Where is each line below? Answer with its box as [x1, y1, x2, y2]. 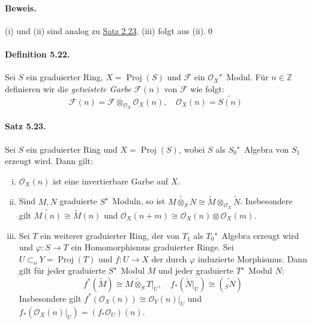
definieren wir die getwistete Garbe [5, 82, 131, 95]
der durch [151, 252, 187, 265]
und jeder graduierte [158, 264, 233, 277]
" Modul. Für [219, 71, 269, 83]
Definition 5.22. [5, 47, 70, 60]
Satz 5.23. [5, 120, 46, 132]
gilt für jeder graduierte [19, 264, 106, 277]
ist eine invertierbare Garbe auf [53, 174, 169, 187]
